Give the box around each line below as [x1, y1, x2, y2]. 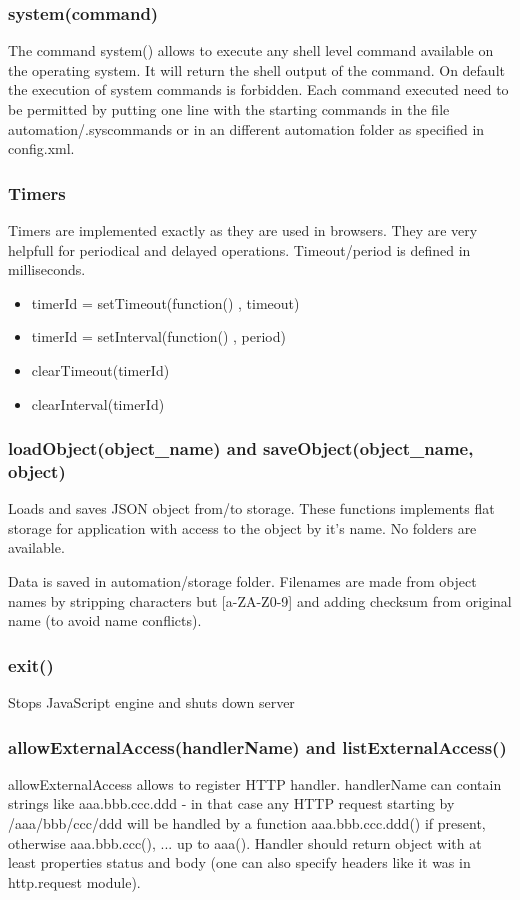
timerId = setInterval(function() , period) [31, 326, 286, 347]
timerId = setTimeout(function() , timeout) [31, 292, 300, 313]
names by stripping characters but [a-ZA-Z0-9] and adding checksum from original [8, 590, 512, 611]
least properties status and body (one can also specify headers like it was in [8, 852, 471, 873]
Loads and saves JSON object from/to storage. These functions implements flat [8, 498, 495, 519]
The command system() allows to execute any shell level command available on [8, 40, 494, 61]
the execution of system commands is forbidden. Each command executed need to [8, 79, 509, 100]
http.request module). [8, 871, 141, 892]
